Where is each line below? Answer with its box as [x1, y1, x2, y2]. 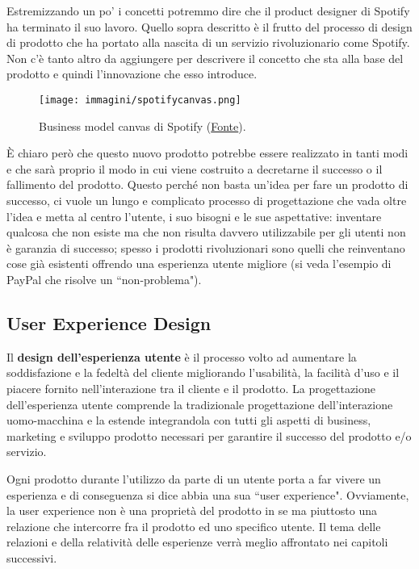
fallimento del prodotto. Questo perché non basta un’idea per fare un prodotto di [6, 176, 409, 193]
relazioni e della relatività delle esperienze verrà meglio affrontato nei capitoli [6, 533, 388, 550]
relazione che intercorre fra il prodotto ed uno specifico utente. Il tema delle [6, 517, 381, 534]
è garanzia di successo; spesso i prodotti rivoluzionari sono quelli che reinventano [6, 239, 405, 256]
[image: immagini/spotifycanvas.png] [39, 94, 241, 106]
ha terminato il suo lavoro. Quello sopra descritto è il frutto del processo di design [6, 18, 413, 35]
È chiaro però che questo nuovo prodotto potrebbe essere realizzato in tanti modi [6, 144, 409, 161]
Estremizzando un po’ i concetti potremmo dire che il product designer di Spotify [6, 2, 410, 19]
